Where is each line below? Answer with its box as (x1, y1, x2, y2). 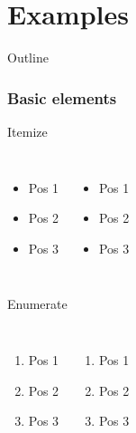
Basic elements (7, 86, 117, 109)
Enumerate (7, 294, 68, 313)
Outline (7, 48, 49, 67)
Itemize (7, 121, 48, 140)
